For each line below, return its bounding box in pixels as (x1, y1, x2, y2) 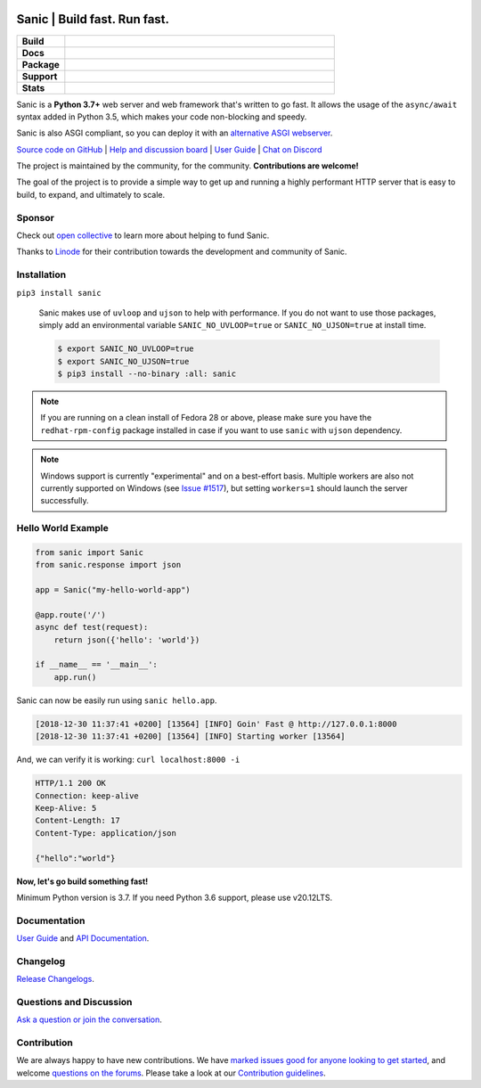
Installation (16, 268, 67, 281)
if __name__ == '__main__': (35, 659, 158, 670)
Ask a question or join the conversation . (16, 1014, 162, 1025)
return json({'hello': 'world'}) (53, 634, 200, 645)
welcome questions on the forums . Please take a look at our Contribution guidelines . (16, 1068, 326, 1078)
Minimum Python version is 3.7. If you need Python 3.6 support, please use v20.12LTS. (16, 892, 333, 903)
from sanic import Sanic (35, 547, 144, 557)
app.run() (53, 672, 97, 682)
